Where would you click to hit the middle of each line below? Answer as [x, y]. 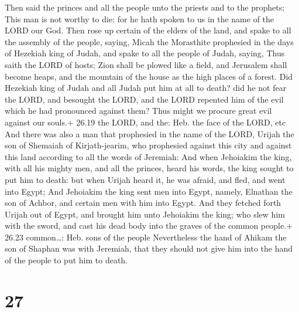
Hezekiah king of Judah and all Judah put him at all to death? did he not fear [146, 88]
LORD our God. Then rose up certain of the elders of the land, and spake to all [148, 30]
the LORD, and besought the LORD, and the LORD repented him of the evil [144, 99]
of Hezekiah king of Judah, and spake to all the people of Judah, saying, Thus [145, 53]
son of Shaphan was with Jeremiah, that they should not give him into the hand [149, 248]
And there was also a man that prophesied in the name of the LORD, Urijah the [149, 133]
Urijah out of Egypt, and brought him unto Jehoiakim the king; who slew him [145, 214]
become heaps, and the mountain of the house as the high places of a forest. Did [149, 76]
